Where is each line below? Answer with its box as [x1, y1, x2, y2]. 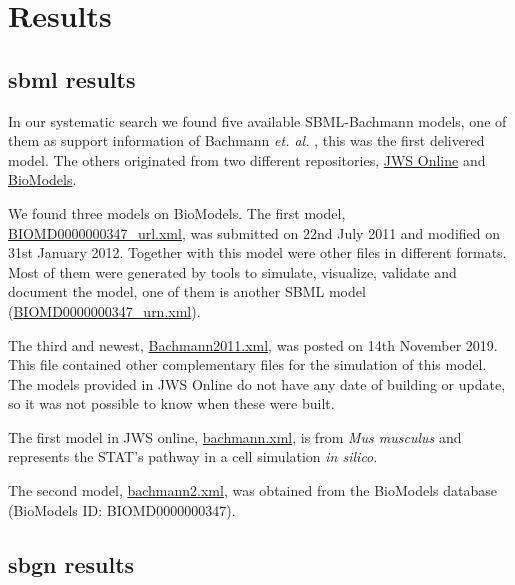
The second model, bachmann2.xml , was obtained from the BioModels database [8, 480, 497, 501]
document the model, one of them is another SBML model [8, 281, 366, 302]
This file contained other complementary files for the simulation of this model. [8, 354, 487, 375]
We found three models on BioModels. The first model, [8, 202, 346, 223]
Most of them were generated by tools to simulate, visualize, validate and [8, 261, 457, 282]
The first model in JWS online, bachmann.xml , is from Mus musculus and [8, 426, 462, 447]
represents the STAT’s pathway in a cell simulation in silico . [8, 446, 378, 467]
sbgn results [8, 548, 135, 579]
